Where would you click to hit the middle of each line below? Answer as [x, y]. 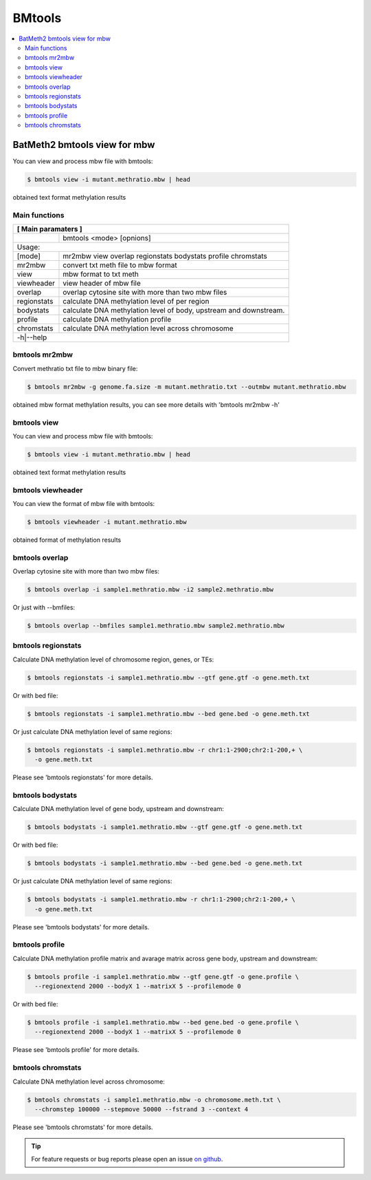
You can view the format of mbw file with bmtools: [84, 504]
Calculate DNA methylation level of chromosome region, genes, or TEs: [113, 659]
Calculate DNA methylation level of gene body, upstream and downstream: [119, 809]
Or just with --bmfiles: [44, 608]
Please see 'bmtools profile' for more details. [76, 1050]
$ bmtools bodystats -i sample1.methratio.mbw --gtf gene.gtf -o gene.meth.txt [165, 827]
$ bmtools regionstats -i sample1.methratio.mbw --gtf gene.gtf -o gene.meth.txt [169, 677]
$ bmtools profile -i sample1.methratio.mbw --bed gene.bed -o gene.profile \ [163, 1023]
